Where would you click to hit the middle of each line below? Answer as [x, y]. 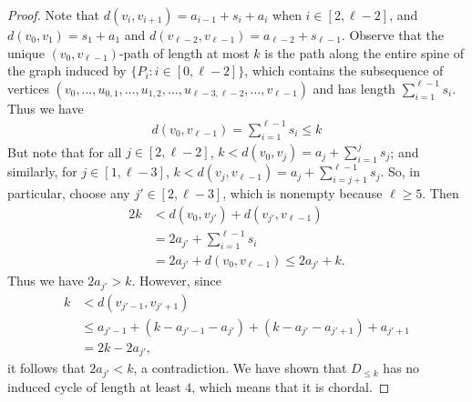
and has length [354, 88]
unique [26, 52]
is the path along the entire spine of [364, 52]
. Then [441, 193]
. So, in [400, 171]
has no [401, 368]
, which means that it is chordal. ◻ [291, 386]
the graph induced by [67, 70]
